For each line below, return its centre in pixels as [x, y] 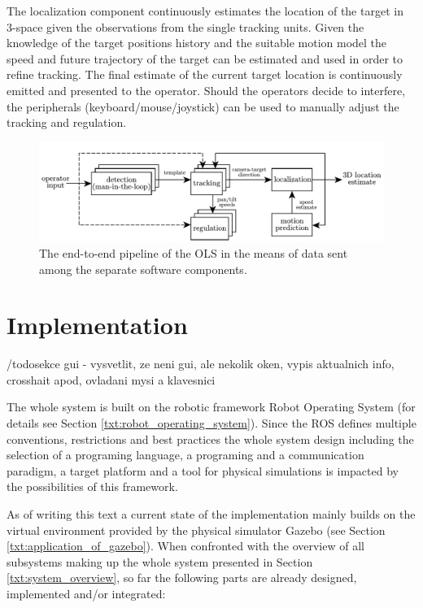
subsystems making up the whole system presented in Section [160, 561]
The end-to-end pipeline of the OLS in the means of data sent [194, 252]
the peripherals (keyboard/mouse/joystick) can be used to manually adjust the [203, 106]
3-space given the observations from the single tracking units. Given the [185, 26]
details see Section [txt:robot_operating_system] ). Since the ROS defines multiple [211, 423]
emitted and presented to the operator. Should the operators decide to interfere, [206, 90]
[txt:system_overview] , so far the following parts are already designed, [182, 578]
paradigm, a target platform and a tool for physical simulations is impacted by [203, 470]
